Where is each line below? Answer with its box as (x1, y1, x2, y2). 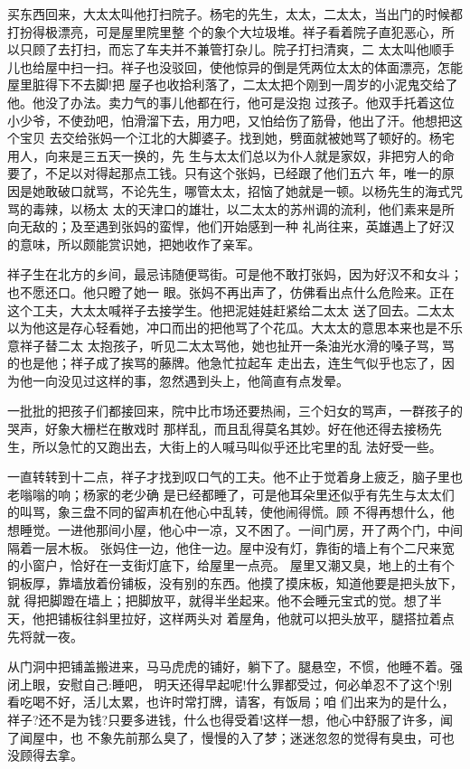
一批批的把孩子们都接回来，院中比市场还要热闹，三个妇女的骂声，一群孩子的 (7, 401, 463, 420)
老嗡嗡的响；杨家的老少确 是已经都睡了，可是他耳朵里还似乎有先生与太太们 (7, 484, 455, 503)
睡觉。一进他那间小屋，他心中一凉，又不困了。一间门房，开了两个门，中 (19, 520, 450, 539)
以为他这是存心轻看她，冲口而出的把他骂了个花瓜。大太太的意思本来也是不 (7, 318, 450, 337)
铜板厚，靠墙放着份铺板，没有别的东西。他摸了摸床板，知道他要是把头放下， (7, 573, 463, 592)
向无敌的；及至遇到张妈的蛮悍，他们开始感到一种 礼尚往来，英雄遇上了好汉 (7, 217, 455, 236)
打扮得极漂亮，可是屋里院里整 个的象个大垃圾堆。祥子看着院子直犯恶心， (7, 22, 442, 41)
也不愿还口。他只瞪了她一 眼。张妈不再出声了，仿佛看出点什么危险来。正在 (7, 282, 455, 301)
